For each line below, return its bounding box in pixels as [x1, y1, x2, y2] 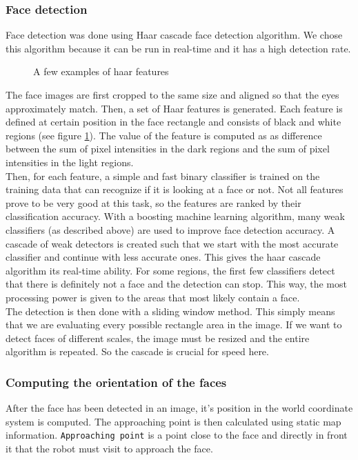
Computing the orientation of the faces [6, 373, 227, 390]
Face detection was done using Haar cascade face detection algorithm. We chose [6, 28, 343, 42]
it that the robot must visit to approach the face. [6, 441, 213, 455]
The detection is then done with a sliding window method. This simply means [6, 303, 335, 318]
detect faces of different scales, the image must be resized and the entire [6, 330, 310, 345]
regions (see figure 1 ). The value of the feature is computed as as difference [6, 128, 322, 142]
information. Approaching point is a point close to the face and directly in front [6, 428, 348, 442]
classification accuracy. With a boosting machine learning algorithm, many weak [6, 209, 345, 223]
